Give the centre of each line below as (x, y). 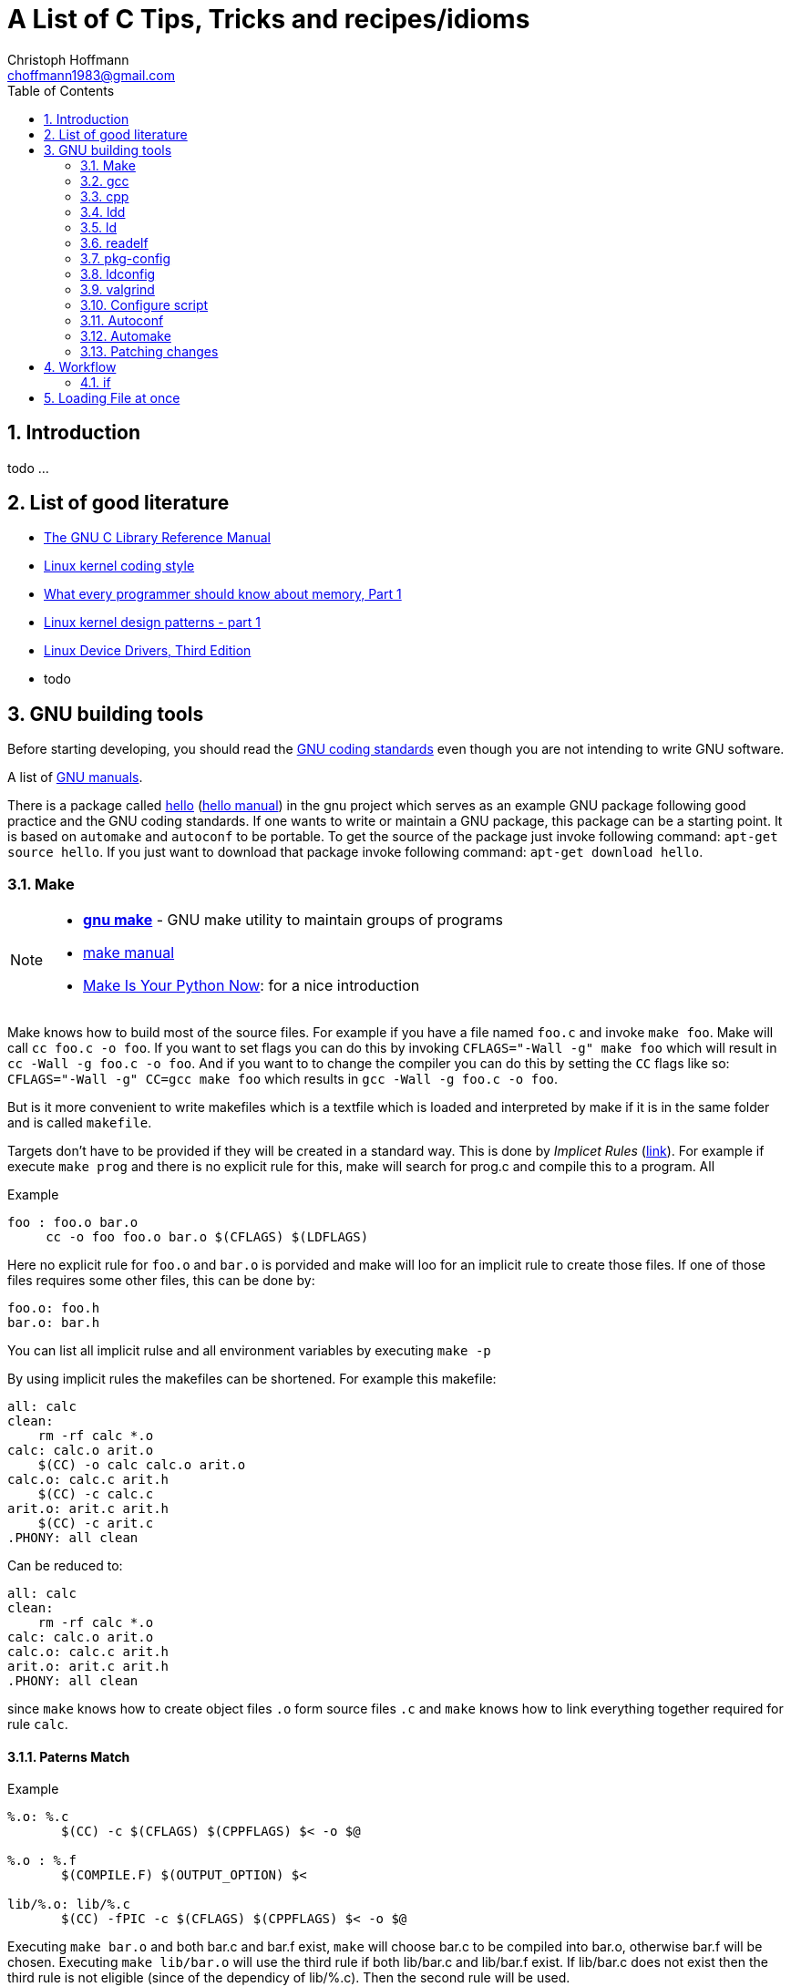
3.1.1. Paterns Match (69, 1756)
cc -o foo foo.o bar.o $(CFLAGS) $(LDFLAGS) (207, 1237)
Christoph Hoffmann (68, 59)
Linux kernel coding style (119, 566)
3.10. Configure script (144, 304)
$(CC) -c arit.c (96, 1524)
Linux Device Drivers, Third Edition (148, 651)
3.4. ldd (103, 211)
